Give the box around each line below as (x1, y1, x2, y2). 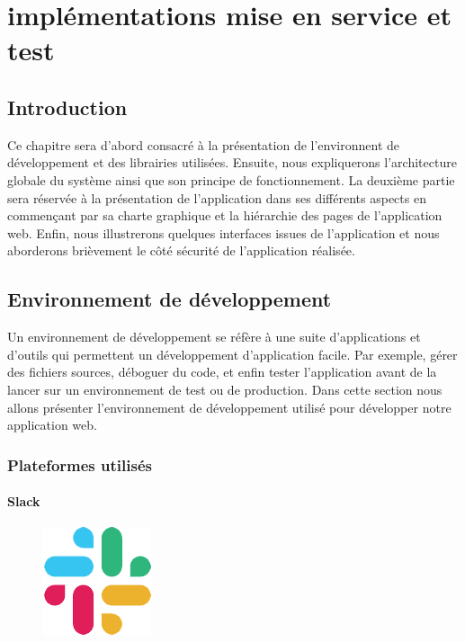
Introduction (7, 93, 128, 120)
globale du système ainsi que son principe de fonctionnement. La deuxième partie (7, 170, 455, 189)
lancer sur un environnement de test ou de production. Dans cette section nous (7, 379, 443, 398)
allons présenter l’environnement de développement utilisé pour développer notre (7, 397, 452, 416)
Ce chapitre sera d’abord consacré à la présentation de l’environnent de (7, 135, 400, 154)
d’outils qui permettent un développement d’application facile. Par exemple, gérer (7, 344, 458, 363)
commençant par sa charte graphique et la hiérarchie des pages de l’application (7, 206, 443, 225)
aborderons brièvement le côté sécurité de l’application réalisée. (7, 241, 355, 260)
